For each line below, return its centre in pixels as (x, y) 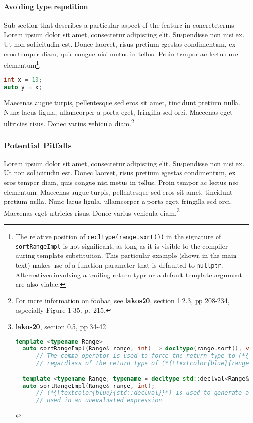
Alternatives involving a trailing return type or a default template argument (129, 274)
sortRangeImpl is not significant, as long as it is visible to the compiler (122, 246)
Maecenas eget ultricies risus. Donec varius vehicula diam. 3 (92, 212)
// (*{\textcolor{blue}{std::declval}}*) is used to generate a (143, 393)
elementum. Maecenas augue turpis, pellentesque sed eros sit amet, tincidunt (118, 192)
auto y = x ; (23, 87)
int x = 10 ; (23, 80)
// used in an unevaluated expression (99, 400)
